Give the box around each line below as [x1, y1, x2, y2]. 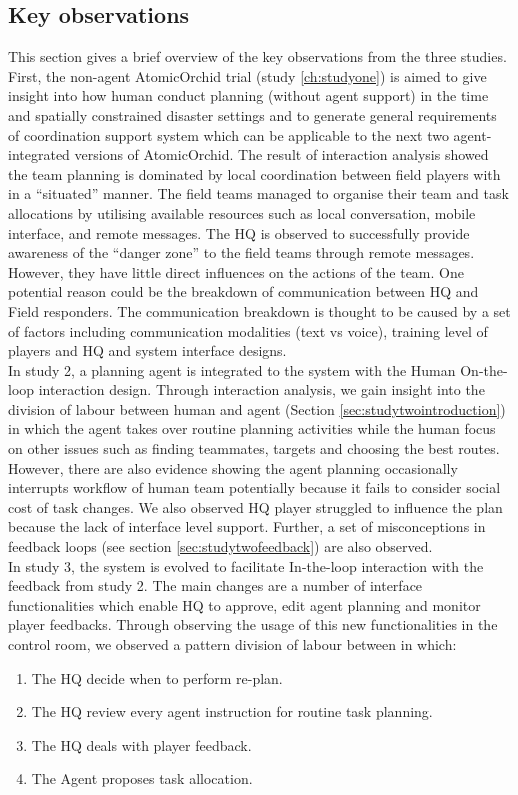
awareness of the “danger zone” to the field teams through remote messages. [8, 242, 475, 263]
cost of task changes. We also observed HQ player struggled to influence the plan [8, 496, 503, 517]
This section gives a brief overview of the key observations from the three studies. [8, 46, 507, 67]
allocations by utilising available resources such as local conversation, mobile [8, 202, 476, 223]
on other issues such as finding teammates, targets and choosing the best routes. [8, 438, 500, 459]
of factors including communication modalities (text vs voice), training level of [8, 320, 488, 341]
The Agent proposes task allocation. [31, 768, 253, 789]
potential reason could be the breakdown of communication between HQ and [8, 281, 479, 302]
